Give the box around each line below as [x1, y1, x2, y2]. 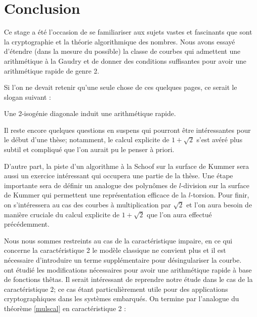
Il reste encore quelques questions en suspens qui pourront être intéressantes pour [4, 124, 251, 135]
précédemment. [4, 219, 50, 229]
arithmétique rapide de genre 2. [4, 65, 99, 76]
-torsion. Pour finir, [190, 190, 249, 200]
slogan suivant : [4, 91, 51, 102]
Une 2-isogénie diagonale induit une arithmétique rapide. [4, 108, 176, 119]
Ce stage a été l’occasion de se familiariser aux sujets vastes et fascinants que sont [4, 27, 253, 37]
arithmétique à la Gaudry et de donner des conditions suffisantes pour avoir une [4, 55, 247, 66]
